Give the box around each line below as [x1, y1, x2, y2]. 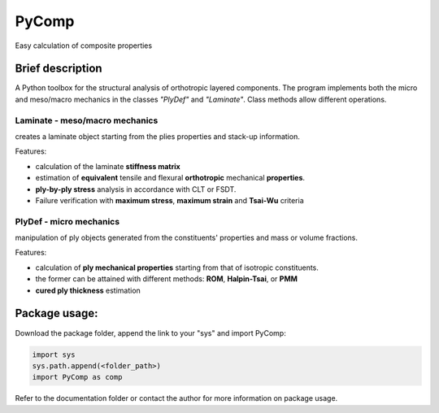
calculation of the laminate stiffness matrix [35, 161, 180, 171]
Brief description [15, 62, 102, 76]
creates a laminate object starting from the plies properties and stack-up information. [15, 131, 300, 141]
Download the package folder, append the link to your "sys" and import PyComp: [15, 328, 286, 337]
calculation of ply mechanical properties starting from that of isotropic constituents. [35, 263, 319, 272]
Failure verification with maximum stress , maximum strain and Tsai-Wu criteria [35, 195, 304, 205]
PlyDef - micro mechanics [15, 215, 120, 227]
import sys [32, 350, 76, 359]
